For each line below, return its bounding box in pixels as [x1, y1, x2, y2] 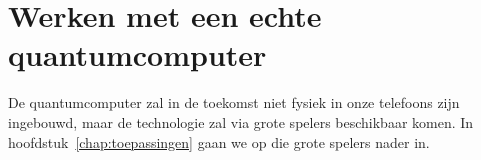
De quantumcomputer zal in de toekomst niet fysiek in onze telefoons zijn [8, 92, 460, 113]
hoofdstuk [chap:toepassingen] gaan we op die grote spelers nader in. [8, 131, 430, 152]
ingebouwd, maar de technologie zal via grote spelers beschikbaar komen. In [8, 111, 474, 132]
